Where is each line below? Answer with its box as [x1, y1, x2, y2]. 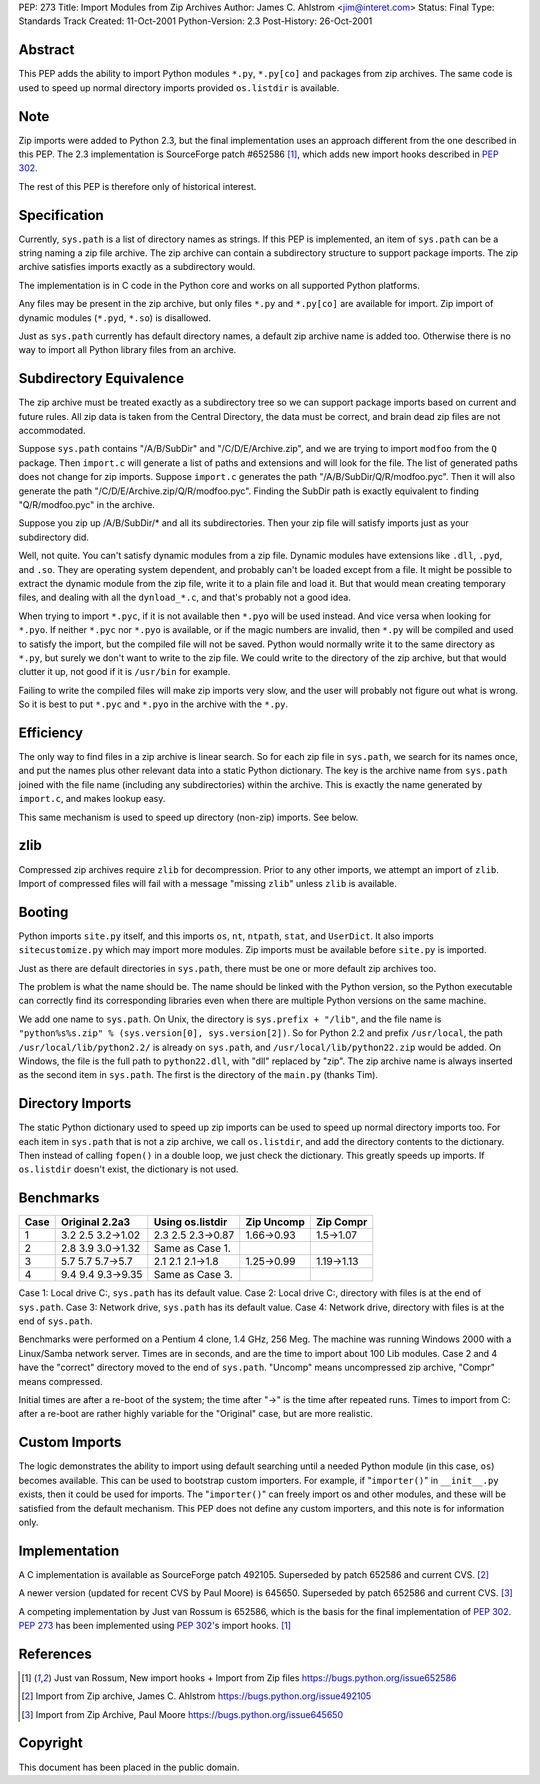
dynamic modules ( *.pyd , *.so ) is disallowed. [18, 311, 212, 324]
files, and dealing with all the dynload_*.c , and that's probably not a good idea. [18, 591, 352, 604]
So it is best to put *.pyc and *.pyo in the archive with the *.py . [18, 698, 289, 710]
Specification [18, 206, 104, 224]
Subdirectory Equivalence [18, 370, 185, 387]
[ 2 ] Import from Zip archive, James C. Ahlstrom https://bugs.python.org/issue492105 [21, 1690, 372, 1702]
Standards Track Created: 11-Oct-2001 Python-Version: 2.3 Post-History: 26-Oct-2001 [18, 15, 373, 27]
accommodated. [18, 425, 86, 437]
